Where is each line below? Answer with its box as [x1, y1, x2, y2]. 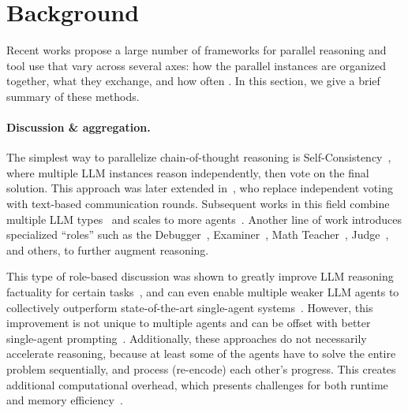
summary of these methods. [6, 87, 140, 104]
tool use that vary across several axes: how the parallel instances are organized [6, 57, 386, 73]
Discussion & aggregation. [6, 119, 151, 136]
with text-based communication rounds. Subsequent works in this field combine [6, 195, 390, 212]
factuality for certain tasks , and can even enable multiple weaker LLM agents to [6, 284, 399, 300]
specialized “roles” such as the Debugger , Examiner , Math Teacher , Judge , [6, 226, 389, 243]
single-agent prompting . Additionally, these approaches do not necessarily [6, 329, 367, 346]
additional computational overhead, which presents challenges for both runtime [6, 376, 388, 393]
